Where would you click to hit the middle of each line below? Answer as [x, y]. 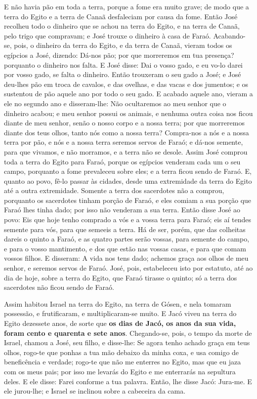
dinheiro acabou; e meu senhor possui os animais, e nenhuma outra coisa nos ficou [128, 113]
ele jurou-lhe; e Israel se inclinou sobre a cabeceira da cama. [95, 391]
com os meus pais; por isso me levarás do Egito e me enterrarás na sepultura [120, 371]
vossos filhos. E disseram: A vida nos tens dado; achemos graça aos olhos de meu [126, 258]
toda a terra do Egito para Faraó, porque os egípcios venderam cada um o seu [122, 161]
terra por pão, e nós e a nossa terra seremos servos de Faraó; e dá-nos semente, [124, 142]
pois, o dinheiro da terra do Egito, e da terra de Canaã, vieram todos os [123, 45]
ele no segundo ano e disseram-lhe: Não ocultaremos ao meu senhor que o [115, 103]
